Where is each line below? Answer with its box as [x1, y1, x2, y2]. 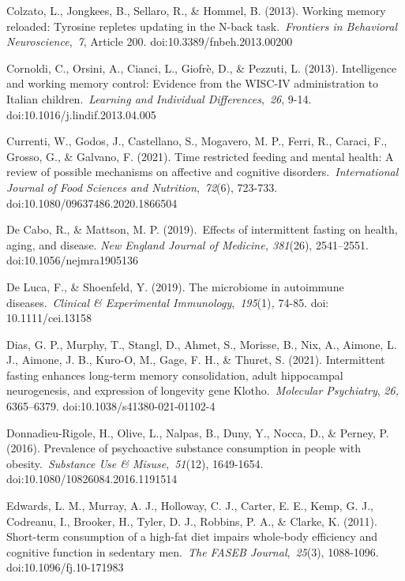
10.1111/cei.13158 [6, 309, 92, 326]
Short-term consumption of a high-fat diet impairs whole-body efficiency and [6, 528, 378, 545]
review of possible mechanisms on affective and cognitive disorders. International [6, 163, 399, 180]
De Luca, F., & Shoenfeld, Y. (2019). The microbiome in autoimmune [6, 278, 344, 294]
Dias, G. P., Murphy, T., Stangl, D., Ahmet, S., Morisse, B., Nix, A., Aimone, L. [6, 335, 397, 352]
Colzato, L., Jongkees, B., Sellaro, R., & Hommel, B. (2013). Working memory [6, 2, 386, 18]
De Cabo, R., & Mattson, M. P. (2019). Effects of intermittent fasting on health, [6, 221, 398, 238]
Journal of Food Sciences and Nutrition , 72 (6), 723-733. [6, 178, 278, 195]
